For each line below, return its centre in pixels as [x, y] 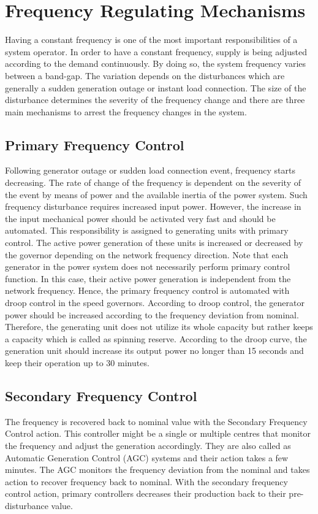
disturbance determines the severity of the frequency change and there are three [155, 100]
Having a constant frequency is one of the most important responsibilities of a [151, 40]
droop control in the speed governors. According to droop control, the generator [155, 303]
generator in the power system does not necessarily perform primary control [148, 267]
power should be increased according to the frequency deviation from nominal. [152, 314]
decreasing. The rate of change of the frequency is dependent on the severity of [153, 182]
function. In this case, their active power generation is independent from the [148, 278]
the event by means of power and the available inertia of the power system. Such [156, 194]
